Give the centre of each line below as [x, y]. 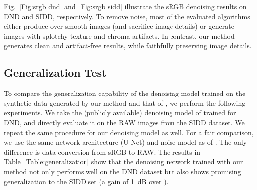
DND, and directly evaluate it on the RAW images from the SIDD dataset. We [124, 122]
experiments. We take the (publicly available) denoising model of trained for [120, 113]
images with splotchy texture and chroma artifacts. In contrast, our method [119, 36]
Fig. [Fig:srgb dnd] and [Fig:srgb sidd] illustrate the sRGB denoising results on [125, 6]
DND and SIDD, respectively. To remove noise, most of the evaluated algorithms [127, 16]
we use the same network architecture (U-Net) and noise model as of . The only [126, 142]
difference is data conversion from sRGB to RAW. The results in [102, 151]
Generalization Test [55, 72]
